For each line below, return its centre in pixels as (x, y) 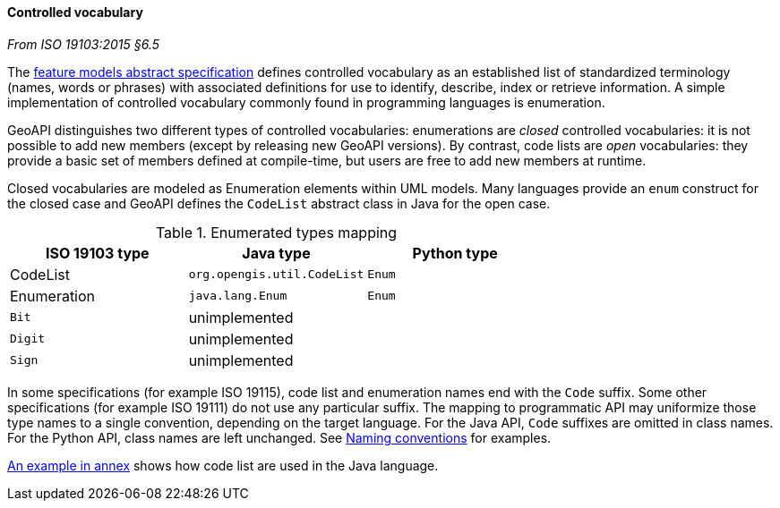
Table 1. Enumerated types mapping (276, 232)
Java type (276, 253)
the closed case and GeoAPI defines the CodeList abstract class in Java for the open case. (279, 203)
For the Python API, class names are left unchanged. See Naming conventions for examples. (279, 437)
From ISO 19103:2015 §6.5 (83, 44)
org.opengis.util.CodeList (276, 275)
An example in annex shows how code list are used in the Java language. (223, 465)
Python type (455, 253)
